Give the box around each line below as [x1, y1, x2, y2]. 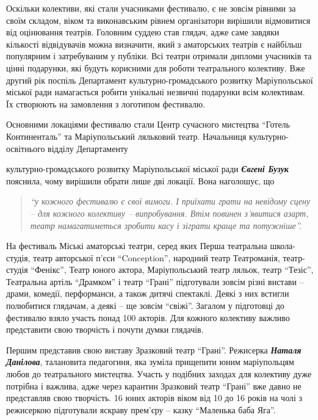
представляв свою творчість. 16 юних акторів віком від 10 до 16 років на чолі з [6, 391, 303, 404]
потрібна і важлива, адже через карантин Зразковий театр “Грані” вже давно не [6, 379, 302, 392]
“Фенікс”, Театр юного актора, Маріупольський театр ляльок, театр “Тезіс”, [31, 263, 314, 276]
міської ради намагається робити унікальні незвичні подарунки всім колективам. [6, 85, 305, 98]
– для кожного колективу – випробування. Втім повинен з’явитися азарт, [30, 206, 309, 219]
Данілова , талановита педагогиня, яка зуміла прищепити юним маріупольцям [6, 355, 294, 368]
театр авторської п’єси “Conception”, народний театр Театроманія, [33, 251, 280, 264]
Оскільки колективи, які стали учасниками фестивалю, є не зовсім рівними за [6, 2, 296, 14]
